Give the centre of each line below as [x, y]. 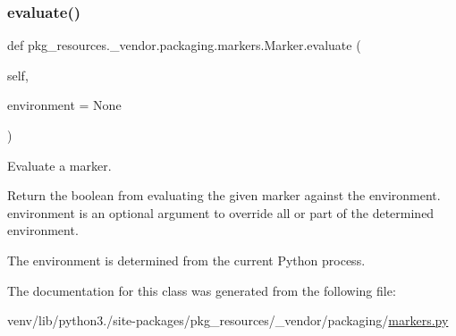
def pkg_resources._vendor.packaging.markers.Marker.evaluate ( [184, 45]
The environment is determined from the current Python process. [186, 260]
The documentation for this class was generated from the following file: [202, 290]
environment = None [64, 105]
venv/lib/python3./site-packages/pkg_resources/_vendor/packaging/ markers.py [228, 320]
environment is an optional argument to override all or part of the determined [221, 212]
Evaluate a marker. [59, 165]
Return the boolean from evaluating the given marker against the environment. [224, 195]
